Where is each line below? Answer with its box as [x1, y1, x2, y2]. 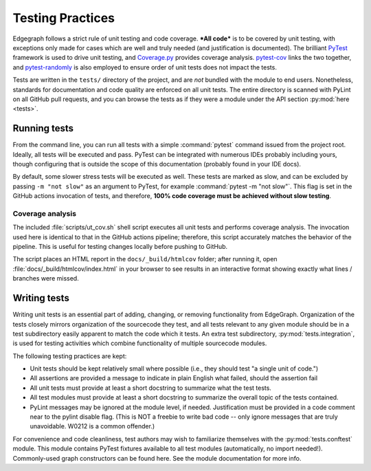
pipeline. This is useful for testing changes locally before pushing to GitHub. [12, 243, 228, 251]
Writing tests [12, 292, 70, 304]
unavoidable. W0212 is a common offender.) [30, 422, 155, 430]
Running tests [12, 122, 74, 134]
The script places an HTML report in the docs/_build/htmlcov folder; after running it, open [12, 255, 278, 263]
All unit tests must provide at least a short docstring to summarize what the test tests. [30, 384, 271, 392]
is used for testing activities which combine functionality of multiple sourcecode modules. [12, 339, 267, 347]
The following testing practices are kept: [12, 351, 127, 360]
